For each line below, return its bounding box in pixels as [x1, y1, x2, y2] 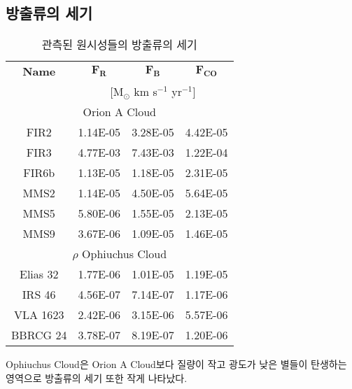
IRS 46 [22, 286, 56, 303]
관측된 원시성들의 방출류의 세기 [41, 36, 197, 53]
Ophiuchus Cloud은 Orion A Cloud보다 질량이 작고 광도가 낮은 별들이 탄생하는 [6, 357, 347, 372]
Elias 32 [20, 266, 59, 283]
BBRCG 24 [11, 327, 67, 344]
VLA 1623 [14, 306, 64, 323]
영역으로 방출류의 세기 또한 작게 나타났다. [6, 370, 188, 385]
